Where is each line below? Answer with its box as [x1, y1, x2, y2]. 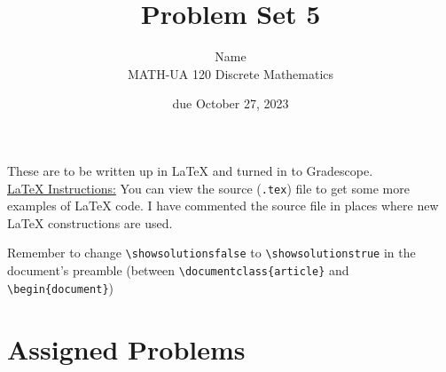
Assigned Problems [7, 330, 246, 367]
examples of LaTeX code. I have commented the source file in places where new [7, 196, 439, 215]
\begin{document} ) [7, 278, 113, 297]
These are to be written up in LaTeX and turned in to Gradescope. [7, 161, 373, 179]
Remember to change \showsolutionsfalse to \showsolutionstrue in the [7, 243, 416, 262]
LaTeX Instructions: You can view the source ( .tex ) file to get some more [7, 178, 410, 197]
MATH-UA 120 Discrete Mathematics [127, 64, 334, 83]
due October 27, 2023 [172, 94, 289, 113]
